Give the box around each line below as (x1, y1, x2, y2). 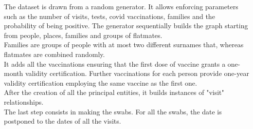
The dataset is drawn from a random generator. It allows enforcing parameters (4, 1, 238, 11)
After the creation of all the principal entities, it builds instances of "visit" (4, 87, 224, 97)
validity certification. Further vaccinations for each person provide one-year (25, 68, 249, 78)
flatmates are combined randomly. (4, 49, 105, 59)
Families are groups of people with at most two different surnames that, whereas (4, 39, 244, 50)
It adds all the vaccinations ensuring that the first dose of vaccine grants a (4, 58, 226, 69)
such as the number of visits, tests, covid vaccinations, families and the (4, 11, 215, 21)
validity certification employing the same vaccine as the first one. (4, 77, 197, 88)
